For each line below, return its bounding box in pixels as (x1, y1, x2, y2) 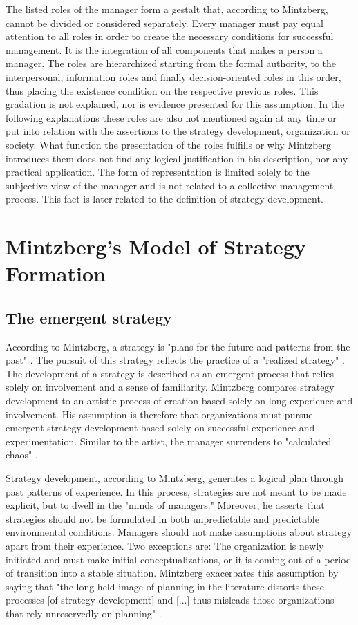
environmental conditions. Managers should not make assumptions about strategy (6, 525, 352, 539)
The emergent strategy (6, 306, 172, 328)
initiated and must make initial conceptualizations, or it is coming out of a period (6, 552, 352, 566)
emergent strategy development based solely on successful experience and (6, 420, 315, 435)
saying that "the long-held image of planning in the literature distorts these (6, 579, 325, 593)
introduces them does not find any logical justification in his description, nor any (6, 151, 348, 165)
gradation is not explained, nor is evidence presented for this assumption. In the (6, 97, 345, 111)
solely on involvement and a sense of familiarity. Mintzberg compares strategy (6, 380, 335, 394)
